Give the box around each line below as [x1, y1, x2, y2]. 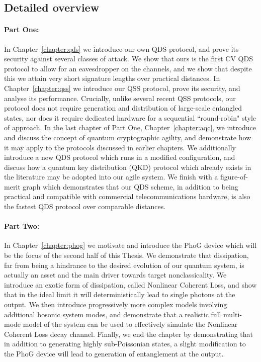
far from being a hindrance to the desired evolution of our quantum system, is [4, 259, 244, 270]
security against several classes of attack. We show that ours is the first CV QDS [4, 53, 253, 64]
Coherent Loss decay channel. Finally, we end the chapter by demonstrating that [4, 328, 253, 339]
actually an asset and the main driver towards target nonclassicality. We [4, 269, 227, 280]
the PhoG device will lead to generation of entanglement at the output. [4, 348, 224, 358]
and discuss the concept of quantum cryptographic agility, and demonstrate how [4, 132, 251, 142]
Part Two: [4, 221, 40, 231]
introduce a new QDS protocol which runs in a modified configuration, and [4, 152, 235, 162]
